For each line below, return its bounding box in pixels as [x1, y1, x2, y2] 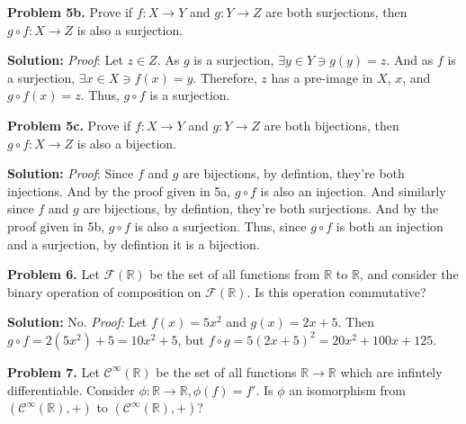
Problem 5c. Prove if [7, 115, 131, 134]
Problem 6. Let [7, 265, 100, 284]
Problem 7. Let [7, 362, 100, 381]
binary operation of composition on [7, 282, 202, 301]
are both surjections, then [265, 3, 408, 21]
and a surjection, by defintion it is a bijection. [7, 234, 260, 253]
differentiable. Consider [7, 380, 135, 399]
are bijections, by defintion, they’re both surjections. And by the [83, 199, 439, 218]
